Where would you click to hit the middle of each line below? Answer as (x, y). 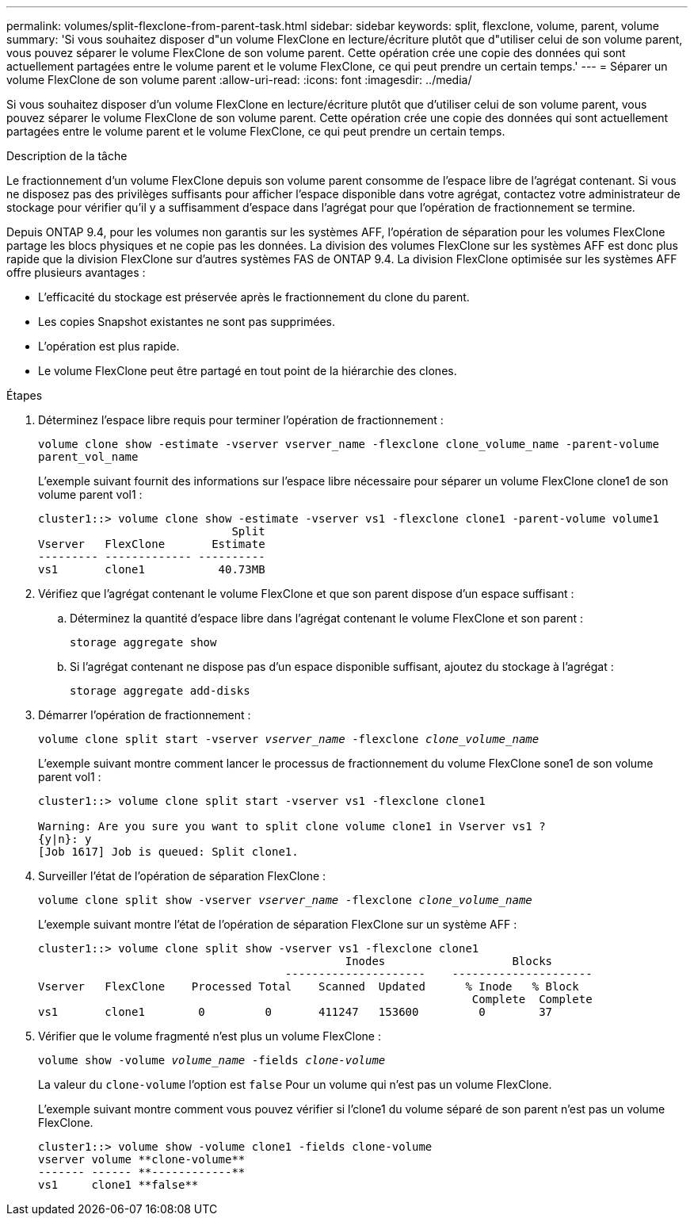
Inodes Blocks (449, 961)
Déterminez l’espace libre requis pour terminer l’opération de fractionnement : (241, 420)
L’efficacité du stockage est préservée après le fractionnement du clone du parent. (254, 297)
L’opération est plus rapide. (109, 346)
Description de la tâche (67, 156)
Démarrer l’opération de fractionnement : (145, 715)
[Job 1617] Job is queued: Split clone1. (168, 852)
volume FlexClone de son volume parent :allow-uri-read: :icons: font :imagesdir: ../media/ (239, 80)
